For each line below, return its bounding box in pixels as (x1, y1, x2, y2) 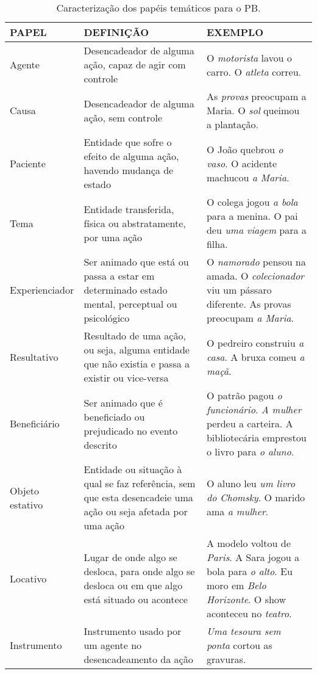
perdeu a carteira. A (206, 416, 293, 430)
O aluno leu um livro (206, 476, 295, 490)
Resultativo (10, 349, 59, 364)
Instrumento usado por (84, 624, 182, 638)
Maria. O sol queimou (206, 103, 300, 117)
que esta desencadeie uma (84, 490, 193, 504)
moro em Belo (206, 578, 266, 592)
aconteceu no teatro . (206, 606, 292, 620)
